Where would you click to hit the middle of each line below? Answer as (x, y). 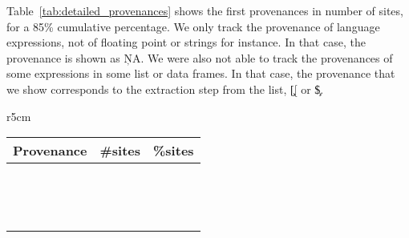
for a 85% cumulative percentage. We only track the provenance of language (193, 26)
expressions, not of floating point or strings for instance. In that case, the (186, 42)
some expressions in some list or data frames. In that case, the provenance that (201, 73)
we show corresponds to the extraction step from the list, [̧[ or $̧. (165, 89)
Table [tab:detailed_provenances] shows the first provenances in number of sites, (205, 10)
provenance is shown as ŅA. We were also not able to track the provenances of (200, 57)
